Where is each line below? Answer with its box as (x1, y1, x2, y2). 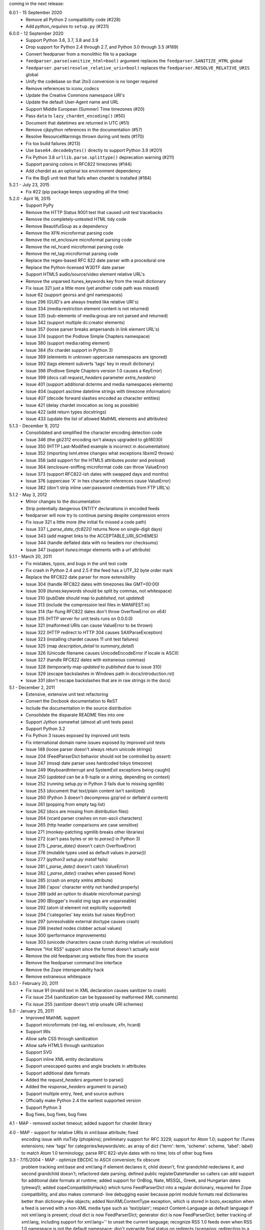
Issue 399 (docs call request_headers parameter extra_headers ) (26, 374, 156, 381)
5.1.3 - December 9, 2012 (9, 423, 60, 429)
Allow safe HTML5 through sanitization (26, 1042, 104, 1048)
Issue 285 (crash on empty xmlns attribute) (26, 877, 113, 883)
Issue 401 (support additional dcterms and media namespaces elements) (26, 381, 173, 387)
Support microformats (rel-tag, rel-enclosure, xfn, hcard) (26, 1021, 141, 1028)
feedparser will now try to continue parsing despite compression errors (26, 512, 170, 518)
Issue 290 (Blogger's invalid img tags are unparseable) (26, 898, 137, 904)
